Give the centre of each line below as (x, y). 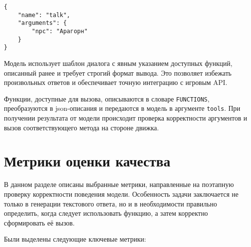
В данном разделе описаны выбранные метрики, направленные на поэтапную (119, 184)
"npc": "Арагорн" (60, 31)
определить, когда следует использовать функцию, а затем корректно (106, 213)
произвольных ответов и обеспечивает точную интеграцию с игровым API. (116, 82)
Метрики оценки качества (87, 161)
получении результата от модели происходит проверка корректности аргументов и (125, 118)
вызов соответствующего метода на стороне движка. (81, 127)
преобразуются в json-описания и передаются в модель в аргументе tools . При (122, 108)
